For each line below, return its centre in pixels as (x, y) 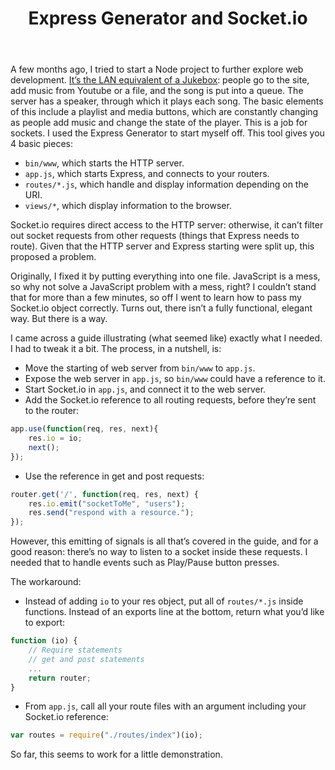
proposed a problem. (53, 257)
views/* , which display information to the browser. (128, 206)
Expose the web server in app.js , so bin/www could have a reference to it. (175, 379)
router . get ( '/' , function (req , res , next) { (104, 494)
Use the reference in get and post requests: (114, 476)
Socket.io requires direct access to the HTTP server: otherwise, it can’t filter (167, 225)
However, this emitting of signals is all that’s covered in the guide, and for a (164, 541)
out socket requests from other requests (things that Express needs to (155, 236)
